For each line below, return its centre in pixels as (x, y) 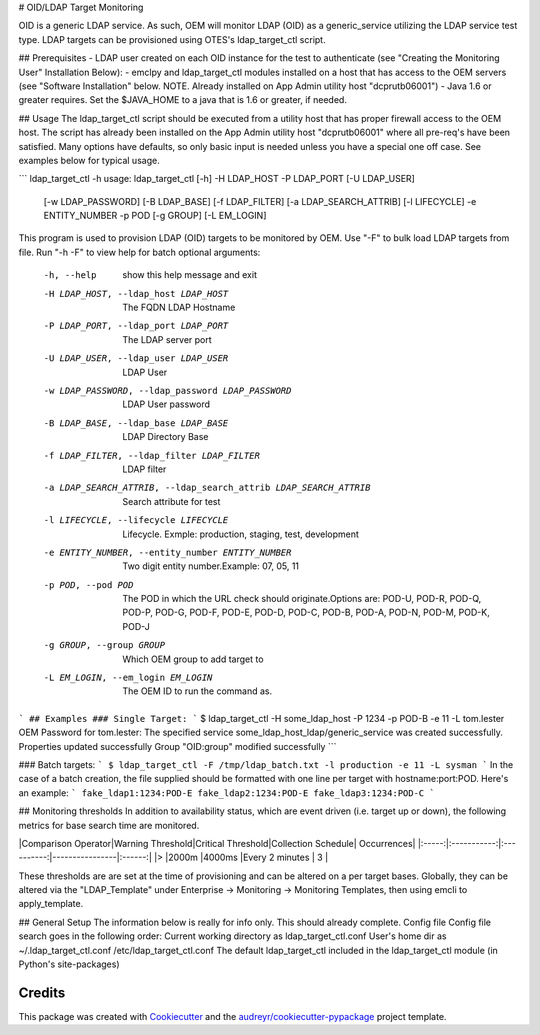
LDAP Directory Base (165, 437)
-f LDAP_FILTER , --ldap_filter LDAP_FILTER (151, 455)
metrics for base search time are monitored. (109, 825)
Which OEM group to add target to (193, 659)
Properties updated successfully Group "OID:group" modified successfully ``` (177, 746)
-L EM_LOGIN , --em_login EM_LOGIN (128, 678)
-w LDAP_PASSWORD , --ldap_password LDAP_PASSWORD (167, 390)
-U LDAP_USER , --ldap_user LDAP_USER (136, 358)
